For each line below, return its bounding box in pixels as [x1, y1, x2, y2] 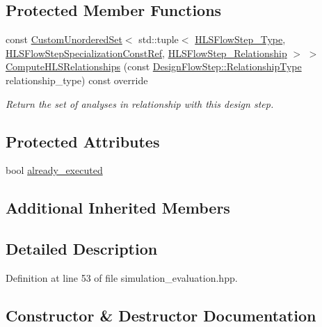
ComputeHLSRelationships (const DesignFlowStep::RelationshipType [6, 59, 302, 74]
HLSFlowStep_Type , [195, 32, 286, 47]
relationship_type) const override [6, 72, 148, 87]
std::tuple [138, 32, 179, 47]
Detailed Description [6, 238, 158, 260]
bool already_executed [6, 163, 103, 177]
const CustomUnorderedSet [6, 32, 122, 47]
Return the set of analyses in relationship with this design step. [6, 96, 274, 111]
